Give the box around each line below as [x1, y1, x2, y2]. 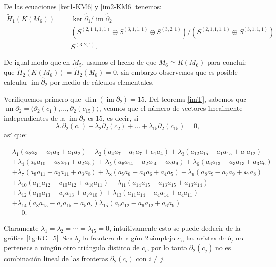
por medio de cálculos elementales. [50, 77, 154, 87]
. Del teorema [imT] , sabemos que [144, 93, 246, 104]
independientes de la [4, 112, 65, 123]
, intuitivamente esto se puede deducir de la [109, 223, 241, 233]
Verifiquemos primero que [4, 93, 81, 104]
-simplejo [148, 232, 175, 242]
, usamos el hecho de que [82, 57, 157, 67]
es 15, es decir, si [88, 112, 139, 123]
